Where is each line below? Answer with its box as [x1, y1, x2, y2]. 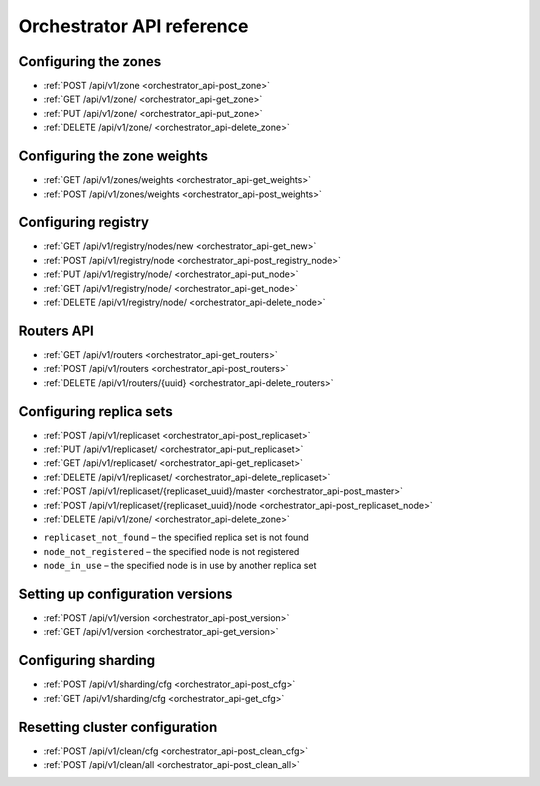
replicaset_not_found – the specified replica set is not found [43, 531, 309, 544]
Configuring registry [18, 214, 150, 231]
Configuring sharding [18, 652, 156, 669]
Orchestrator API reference [18, 15, 249, 37]
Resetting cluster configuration [18, 718, 218, 735]
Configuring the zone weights [18, 148, 209, 165]
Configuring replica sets [18, 403, 174, 420]
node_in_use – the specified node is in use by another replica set [43, 560, 317, 572]
